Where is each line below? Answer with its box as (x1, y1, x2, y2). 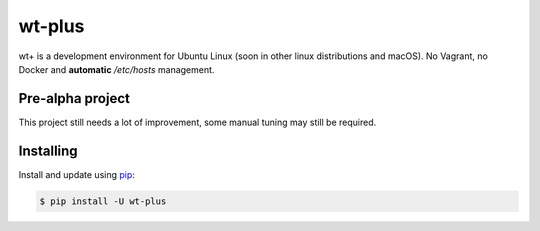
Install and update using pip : (18, 168, 135, 180)
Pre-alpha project (18, 90, 130, 107)
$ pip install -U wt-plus (39, 195, 167, 207)
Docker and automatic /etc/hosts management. (18, 63, 215, 75)
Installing (18, 142, 79, 159)
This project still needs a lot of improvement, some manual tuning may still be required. (18, 116, 377, 128)
